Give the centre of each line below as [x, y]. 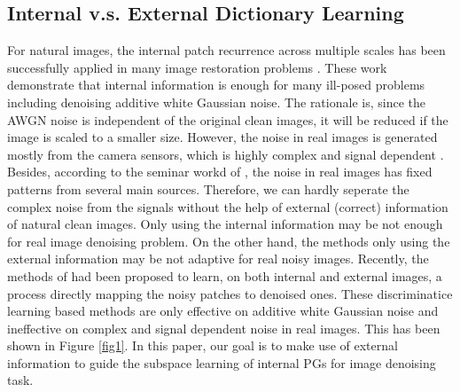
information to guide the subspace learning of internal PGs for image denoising [222, 362]
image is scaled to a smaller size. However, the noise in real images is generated [222, 137]
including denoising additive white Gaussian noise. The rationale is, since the [216, 102]
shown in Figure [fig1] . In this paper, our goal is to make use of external [203, 345]
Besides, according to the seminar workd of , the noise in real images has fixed [220, 172]
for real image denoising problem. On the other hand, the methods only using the [229, 241]
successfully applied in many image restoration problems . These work [197, 67]
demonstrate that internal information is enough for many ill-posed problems [216, 85]
